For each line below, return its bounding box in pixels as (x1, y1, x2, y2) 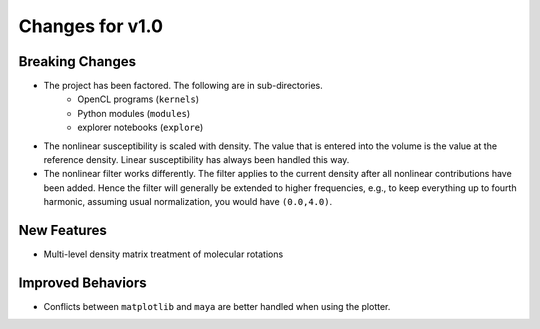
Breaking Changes (18, 53, 137, 70)
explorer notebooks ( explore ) (77, 121, 204, 134)
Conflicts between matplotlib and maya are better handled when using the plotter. (43, 301, 391, 312)
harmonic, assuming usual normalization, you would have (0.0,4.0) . (43, 196, 333, 208)
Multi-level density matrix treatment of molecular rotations (43, 248, 284, 260)
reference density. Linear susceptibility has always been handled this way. (43, 154, 350, 166)
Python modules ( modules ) (77, 107, 191, 119)
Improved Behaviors (18, 274, 147, 291)
